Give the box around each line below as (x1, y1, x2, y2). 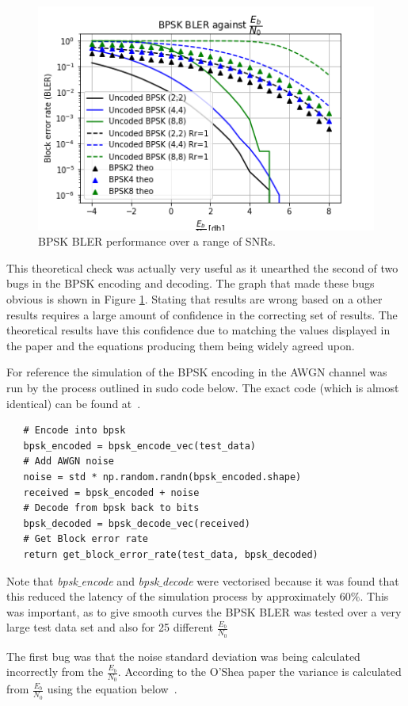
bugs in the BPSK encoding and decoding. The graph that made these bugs (6, 275, 375, 292)
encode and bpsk (81, 572, 159, 589)
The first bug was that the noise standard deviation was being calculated (6, 647, 360, 664)
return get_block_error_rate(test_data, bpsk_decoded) (23, 548, 318, 560)
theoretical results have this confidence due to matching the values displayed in (6, 322, 391, 338)
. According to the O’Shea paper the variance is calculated (117, 663, 402, 680)
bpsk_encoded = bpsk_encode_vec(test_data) (23, 440, 256, 452)
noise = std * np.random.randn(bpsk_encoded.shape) (23, 471, 302, 483)
